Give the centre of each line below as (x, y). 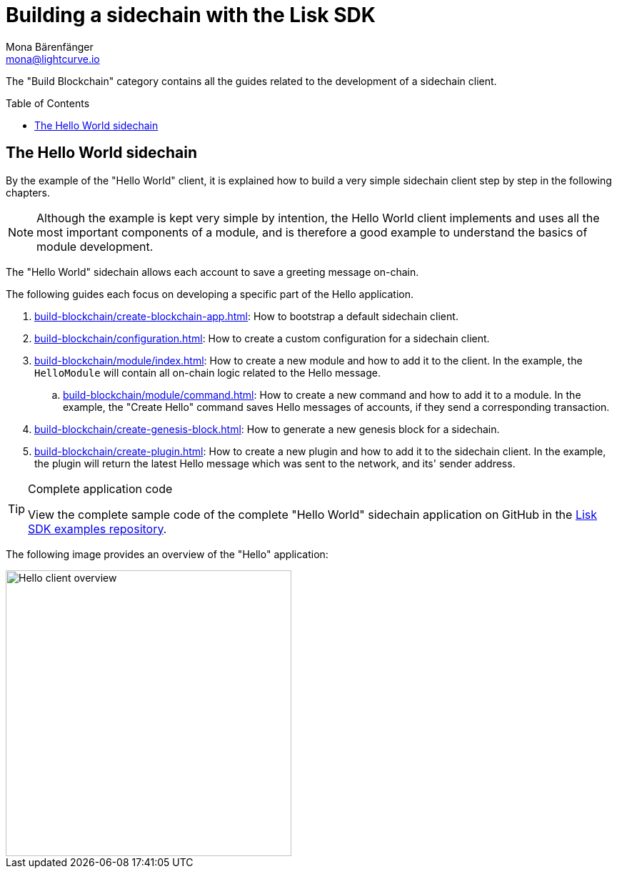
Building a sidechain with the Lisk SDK (191, 15)
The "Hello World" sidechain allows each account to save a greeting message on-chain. (212, 272)
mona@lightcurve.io (53, 59)
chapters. (28, 192)
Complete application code (100, 488)
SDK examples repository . (97, 528)
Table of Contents (48, 103)
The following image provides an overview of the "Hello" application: (167, 554)
